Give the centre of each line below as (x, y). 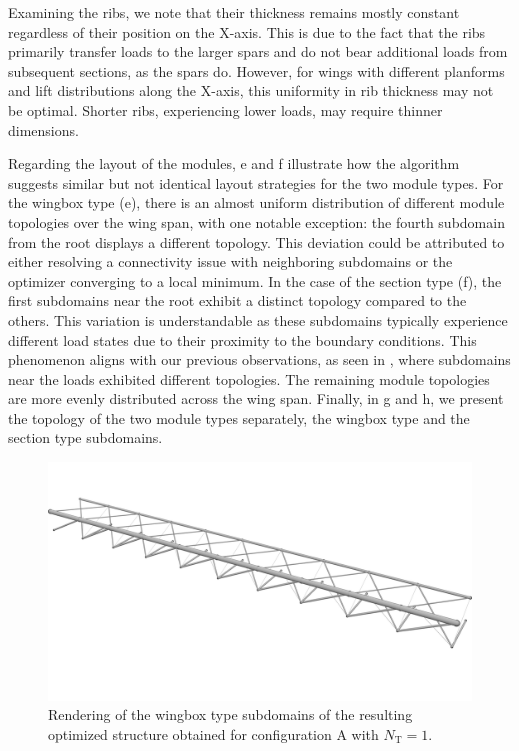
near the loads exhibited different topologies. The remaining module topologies (249, 378)
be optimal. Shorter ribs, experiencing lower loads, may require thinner (225, 109)
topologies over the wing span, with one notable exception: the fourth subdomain (256, 221)
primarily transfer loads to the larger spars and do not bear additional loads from (258, 51)
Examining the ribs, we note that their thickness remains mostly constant (234, 12)
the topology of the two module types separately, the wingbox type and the (239, 417)
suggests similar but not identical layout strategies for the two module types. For (256, 182)
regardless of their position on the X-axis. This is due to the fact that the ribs (247, 31)
